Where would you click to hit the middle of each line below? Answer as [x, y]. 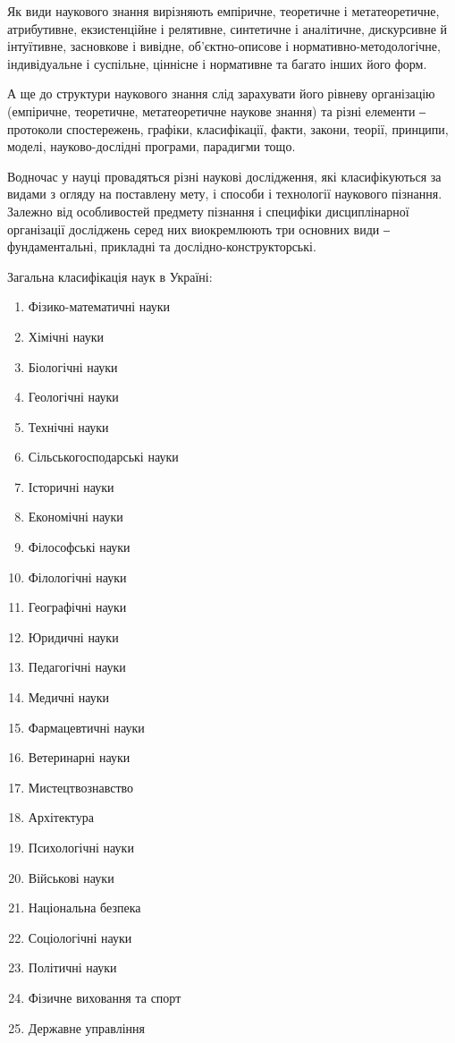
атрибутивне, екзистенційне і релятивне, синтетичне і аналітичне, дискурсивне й [227, 28]
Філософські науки [79, 547]
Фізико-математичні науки [99, 306]
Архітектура [61, 817]
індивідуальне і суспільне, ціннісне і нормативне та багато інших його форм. [217, 63]
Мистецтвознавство [81, 787]
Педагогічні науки [77, 667]
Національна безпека [84, 907]
